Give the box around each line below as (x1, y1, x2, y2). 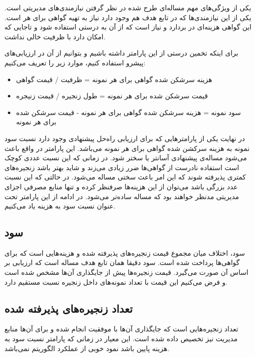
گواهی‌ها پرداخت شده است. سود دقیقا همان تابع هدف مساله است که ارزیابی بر (4, 257, 240, 268)
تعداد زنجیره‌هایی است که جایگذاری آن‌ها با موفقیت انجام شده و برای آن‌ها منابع (4, 324, 238, 334)
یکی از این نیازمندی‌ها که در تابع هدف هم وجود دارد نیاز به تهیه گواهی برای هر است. (4, 12, 252, 22)
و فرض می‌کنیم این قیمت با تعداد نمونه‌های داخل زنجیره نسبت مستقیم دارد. (4, 276, 227, 287)
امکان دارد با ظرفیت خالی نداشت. (4, 31, 106, 41)
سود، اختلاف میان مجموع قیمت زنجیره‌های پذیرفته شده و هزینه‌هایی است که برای (4, 247, 245, 258)
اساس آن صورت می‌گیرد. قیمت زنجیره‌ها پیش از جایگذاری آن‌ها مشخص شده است (4, 267, 249, 277)
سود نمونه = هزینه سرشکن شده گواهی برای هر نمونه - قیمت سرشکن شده (16, 107, 241, 117)
